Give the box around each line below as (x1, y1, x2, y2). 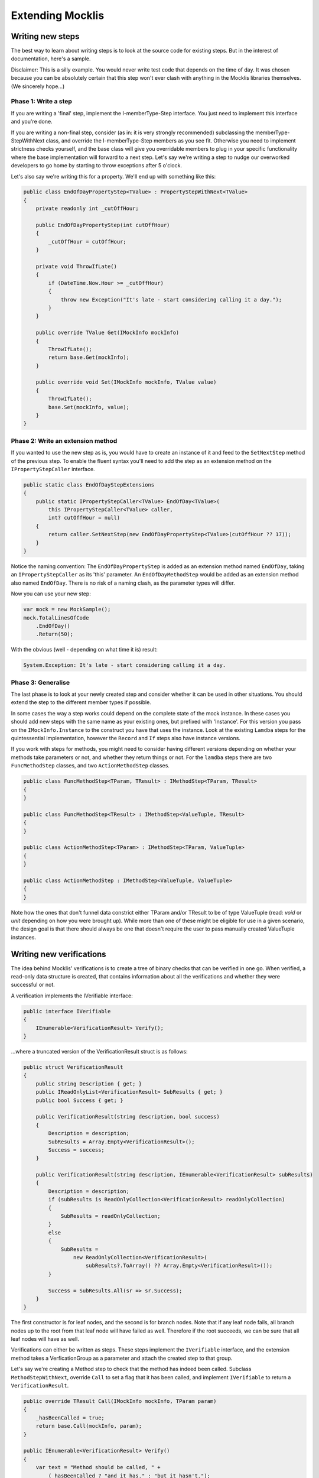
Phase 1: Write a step (11, 98, 72, 106)
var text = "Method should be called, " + (35, 1464, 161, 1471)
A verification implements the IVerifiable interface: (11, 992, 133, 999)
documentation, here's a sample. (11, 55, 91, 62)
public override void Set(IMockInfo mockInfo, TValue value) (35, 379, 217, 385)
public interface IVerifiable (23, 1008, 111, 1014)
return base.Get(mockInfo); (48, 354, 130, 361)
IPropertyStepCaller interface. (11, 465, 95, 472)
